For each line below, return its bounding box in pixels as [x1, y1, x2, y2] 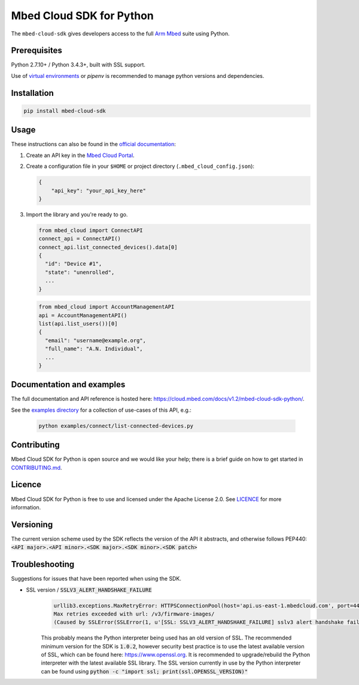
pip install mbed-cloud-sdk [23, 107, 106, 114]
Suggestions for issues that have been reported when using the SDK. [11, 575, 182, 583]
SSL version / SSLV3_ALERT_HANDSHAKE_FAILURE [26, 586, 152, 593]
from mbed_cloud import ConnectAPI [38, 227, 143, 234]
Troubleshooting [11, 559, 75, 569]
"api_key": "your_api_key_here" [51, 187, 147, 194]
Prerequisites [11, 46, 62, 56]
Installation [11, 87, 54, 98]
